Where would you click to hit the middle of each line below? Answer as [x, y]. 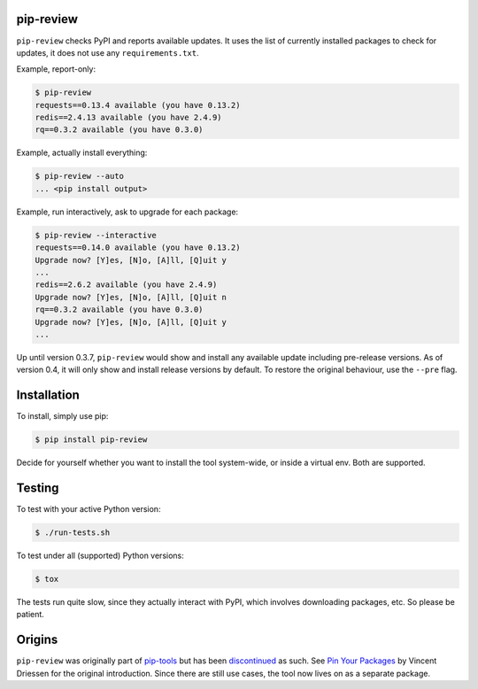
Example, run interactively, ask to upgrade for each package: [127, 212]
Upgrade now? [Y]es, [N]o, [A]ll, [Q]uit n [131, 297]
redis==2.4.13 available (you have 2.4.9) [128, 118]
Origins [37, 640]
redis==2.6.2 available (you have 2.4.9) [126, 285]
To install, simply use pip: [62, 416]
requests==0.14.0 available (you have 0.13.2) [138, 248]
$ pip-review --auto [79, 176]
